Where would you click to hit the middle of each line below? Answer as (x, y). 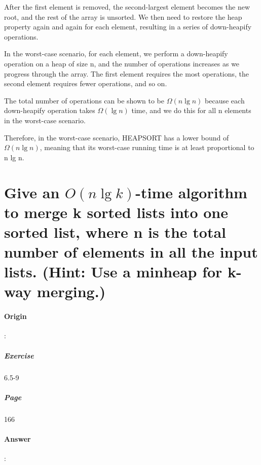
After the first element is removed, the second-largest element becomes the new (127, 7)
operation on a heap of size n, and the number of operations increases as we (122, 63)
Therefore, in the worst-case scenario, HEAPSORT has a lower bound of (117, 137)
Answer (17, 438)
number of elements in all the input (131, 252)
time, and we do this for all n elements (191, 110)
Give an (32, 192)
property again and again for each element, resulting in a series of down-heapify (128, 27)
